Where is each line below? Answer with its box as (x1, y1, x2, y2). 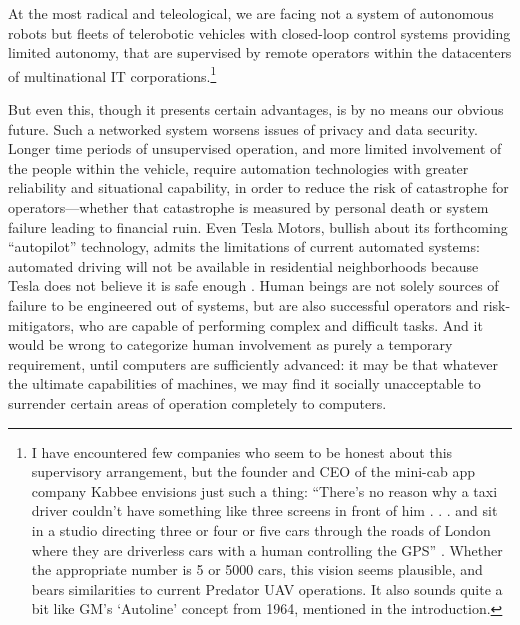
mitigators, (8, 314, 75, 335)
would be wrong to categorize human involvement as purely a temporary (8, 334, 453, 355)
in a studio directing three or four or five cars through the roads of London (31, 519, 491, 540)
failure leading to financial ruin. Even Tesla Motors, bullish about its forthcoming (8, 216, 508, 237)
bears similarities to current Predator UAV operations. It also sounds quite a (31, 578, 503, 599)
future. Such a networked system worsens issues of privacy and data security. (8, 118, 478, 139)
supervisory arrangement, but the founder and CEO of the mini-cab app (31, 461, 475, 482)
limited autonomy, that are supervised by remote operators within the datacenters (8, 42, 512, 63)
